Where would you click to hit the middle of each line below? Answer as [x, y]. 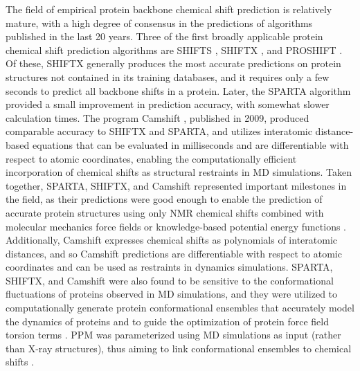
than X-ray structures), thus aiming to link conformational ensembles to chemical [179, 348]
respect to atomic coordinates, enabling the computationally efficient [151, 158]
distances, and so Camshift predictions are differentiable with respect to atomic [174, 253]
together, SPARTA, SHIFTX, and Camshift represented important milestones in [176, 185]
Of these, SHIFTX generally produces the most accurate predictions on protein [173, 63]
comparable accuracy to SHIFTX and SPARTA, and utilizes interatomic [159, 131]
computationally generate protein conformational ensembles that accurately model [180, 308]
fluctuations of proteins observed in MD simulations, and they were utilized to [172, 294]
